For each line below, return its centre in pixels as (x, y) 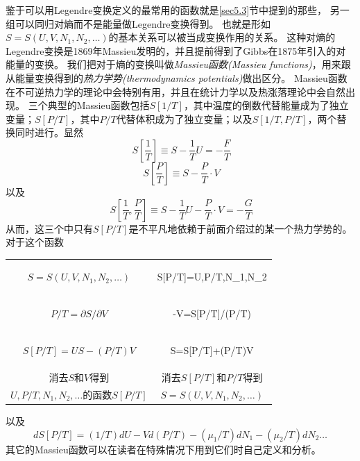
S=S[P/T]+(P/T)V (212, 350)
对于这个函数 (35, 242)
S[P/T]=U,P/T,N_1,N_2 (212, 277)
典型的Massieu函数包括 (98, 105)
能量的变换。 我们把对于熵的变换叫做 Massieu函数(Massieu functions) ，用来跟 (178, 64)
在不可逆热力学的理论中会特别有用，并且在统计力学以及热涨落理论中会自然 (175, 91)
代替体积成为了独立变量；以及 (184, 118)
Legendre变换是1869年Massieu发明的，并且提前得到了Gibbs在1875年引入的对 (176, 50)
